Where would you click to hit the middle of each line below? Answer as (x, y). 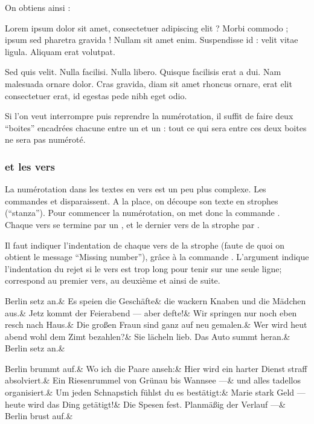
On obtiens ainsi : (38, 7)
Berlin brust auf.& (39, 416)
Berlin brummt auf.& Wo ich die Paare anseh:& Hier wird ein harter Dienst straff (156, 368)
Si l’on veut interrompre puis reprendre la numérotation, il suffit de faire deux (149, 116)
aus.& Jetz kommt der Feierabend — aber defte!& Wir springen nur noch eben (151, 312)
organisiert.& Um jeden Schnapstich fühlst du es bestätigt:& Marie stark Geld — (155, 392)
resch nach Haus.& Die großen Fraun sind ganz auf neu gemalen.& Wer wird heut (156, 325)
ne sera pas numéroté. (45, 139)
